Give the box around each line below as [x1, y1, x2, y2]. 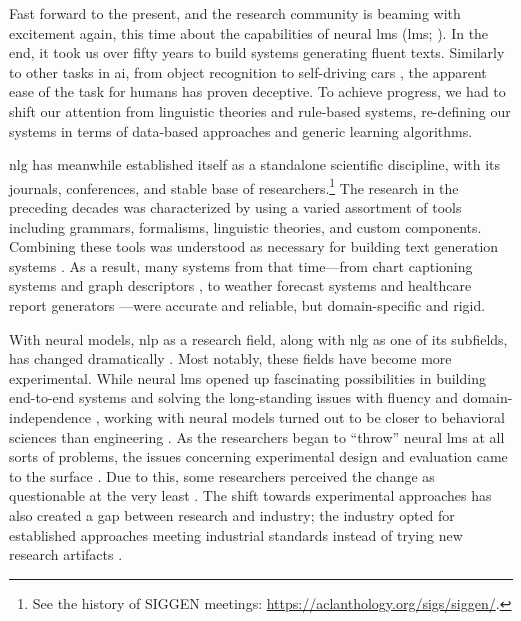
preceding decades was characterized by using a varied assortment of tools [9, 197, 462, 217]
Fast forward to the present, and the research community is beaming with [9, 3, 461, 23]
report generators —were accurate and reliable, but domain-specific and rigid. [9, 294, 486, 315]
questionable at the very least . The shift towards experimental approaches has [9, 485, 492, 506]
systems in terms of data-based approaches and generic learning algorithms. [9, 120, 473, 141]
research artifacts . [9, 544, 123, 565]
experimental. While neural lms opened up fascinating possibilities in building [9, 367, 486, 388]
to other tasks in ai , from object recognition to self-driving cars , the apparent [9, 61, 487, 82]
